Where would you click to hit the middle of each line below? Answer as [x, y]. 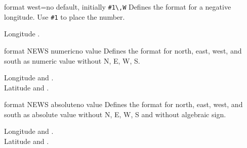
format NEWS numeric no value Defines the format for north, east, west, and [123, 50]
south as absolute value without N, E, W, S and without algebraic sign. [115, 114]
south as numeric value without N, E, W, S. [72, 60]
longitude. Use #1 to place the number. [65, 16]
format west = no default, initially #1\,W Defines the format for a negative [118, 7]
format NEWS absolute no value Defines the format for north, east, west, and [124, 104]
